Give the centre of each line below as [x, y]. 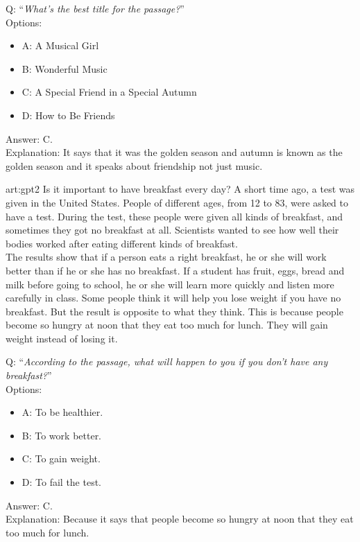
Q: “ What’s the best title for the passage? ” [95, 8]
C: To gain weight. [61, 458]
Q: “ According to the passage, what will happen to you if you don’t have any [167, 361]
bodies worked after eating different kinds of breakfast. [122, 243]
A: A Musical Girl [60, 45]
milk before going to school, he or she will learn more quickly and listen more [170, 284]
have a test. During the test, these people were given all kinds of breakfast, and [174, 216]
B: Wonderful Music [65, 68]
